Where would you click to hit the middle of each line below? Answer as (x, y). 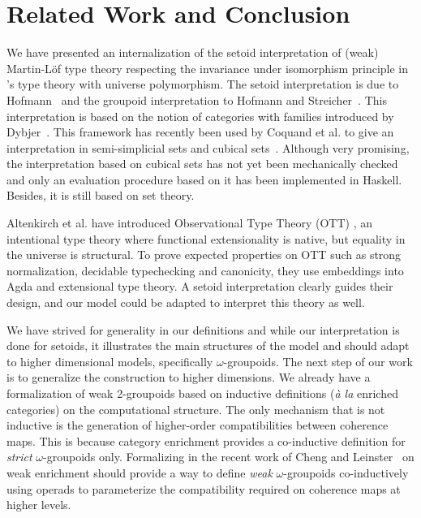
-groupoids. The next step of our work (318, 361)
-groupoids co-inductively (346, 472)
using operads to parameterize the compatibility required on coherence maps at (204, 488)
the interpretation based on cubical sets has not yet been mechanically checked (202, 164)
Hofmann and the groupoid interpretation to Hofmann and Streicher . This (197, 99)
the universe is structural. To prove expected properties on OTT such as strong (204, 255)
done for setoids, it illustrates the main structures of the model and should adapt (208, 345)
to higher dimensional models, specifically (110, 361)
